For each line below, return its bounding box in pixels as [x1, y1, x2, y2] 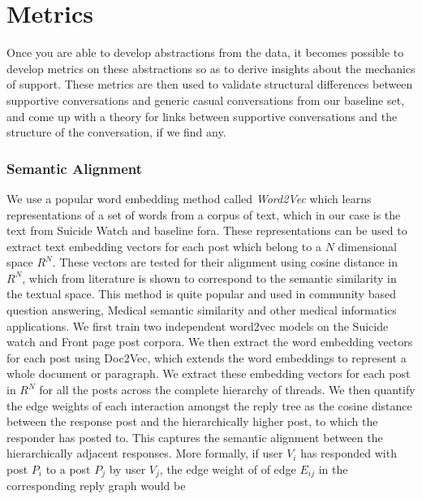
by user [109, 461, 146, 477]
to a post [45, 461, 91, 477]
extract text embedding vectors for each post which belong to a [6, 237, 321, 254]
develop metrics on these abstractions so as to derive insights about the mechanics [6, 59, 416, 76]
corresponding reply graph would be [6, 477, 186, 494]
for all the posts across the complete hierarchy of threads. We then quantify [39, 381, 416, 398]
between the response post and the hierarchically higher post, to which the [6, 413, 378, 430]
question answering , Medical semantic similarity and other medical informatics [6, 302, 397, 319]
